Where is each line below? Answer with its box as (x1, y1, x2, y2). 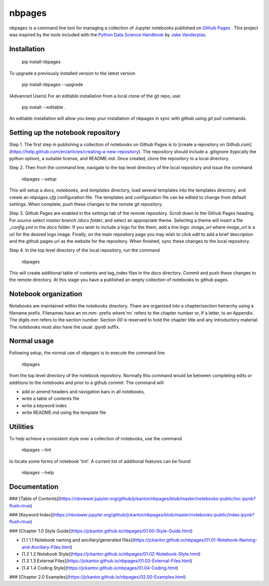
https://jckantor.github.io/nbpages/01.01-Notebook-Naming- (134, 537, 258, 543)
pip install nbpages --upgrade (21, 82, 83, 88)
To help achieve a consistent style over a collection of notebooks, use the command (9, 436, 182, 442)
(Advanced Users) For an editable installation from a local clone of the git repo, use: (9, 93, 181, 99)
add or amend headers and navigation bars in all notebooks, (21, 389, 145, 394)
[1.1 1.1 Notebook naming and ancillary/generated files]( (21, 537, 134, 543)
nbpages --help (21, 470, 54, 476)
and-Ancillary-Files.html (21, 544, 71, 550)
